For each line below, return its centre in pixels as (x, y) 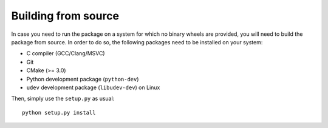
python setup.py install (59, 113)
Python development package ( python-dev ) (83, 79)
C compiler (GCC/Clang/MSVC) (66, 53)
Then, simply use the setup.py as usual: (63, 99)
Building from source (65, 16)
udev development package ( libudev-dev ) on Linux (93, 87)
